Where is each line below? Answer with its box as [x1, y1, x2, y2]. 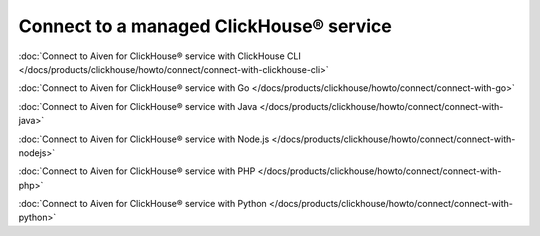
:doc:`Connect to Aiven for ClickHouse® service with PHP [18, 165, 256, 177]
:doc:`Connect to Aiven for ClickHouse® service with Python [18, 198, 267, 210]
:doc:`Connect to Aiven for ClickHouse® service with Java [18, 100, 258, 112]
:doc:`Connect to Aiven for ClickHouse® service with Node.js [18, 133, 270, 145]
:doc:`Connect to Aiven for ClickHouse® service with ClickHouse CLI [18, 50, 302, 62]
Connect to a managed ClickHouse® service [18, 15, 392, 37]
